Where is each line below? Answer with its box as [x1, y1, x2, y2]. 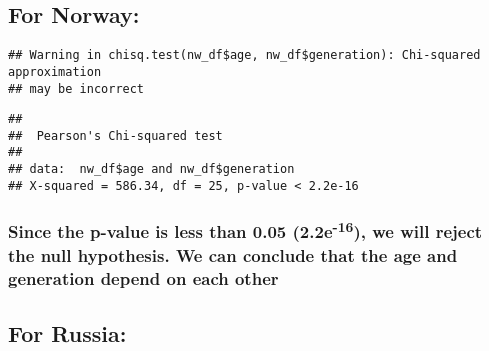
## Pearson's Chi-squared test [8, 128, 223, 143]
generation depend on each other [8, 265, 279, 290]
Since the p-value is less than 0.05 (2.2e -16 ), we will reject [8, 217, 483, 244]
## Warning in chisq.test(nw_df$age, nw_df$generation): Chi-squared [8, 48, 481, 63]
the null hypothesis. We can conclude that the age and [8, 242, 458, 267]
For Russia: [8, 317, 127, 348]
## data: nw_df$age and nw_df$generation [8, 162, 295, 177]
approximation [8, 64, 102, 79]
